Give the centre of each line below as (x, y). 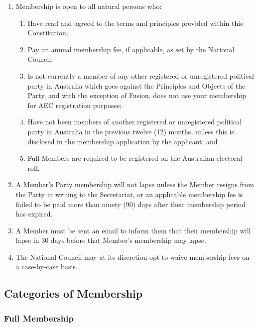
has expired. (34, 214)
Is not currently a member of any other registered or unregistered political (141, 75)
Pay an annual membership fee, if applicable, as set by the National (131, 49)
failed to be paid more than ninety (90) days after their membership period (131, 204)
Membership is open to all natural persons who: (89, 6)
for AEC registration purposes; (75, 105)
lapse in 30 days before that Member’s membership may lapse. (111, 240)
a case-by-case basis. (47, 267)
